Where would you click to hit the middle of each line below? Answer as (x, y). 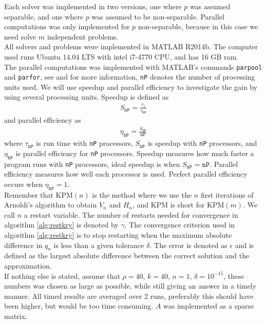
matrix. (16, 316)
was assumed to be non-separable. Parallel (158, 16)
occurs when (24, 184)
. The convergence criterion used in (180, 225)
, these (234, 275)
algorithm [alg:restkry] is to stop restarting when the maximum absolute (118, 235)
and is (244, 245)
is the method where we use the (142, 194)
